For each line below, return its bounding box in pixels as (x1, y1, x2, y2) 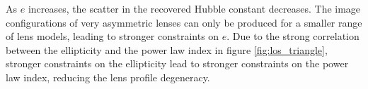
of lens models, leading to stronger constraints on (6, 29, 219, 43)
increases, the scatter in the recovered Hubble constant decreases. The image (28, 1, 361, 15)
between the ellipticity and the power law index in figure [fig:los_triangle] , (6, 42, 328, 57)
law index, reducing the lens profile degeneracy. (6, 69, 210, 84)
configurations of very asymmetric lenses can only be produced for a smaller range (6, 15, 362, 29)
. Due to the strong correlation (226, 29, 360, 43)
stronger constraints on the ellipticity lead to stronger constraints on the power (6, 56, 349, 71)
